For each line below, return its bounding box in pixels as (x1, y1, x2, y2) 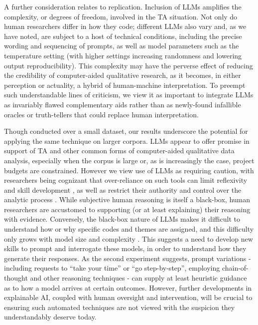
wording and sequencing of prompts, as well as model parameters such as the (4, 40, 239, 51)
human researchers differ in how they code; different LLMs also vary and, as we (4, 21, 247, 31)
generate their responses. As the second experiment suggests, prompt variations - (4, 253, 251, 263)
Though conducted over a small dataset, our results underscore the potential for (4, 126, 248, 136)
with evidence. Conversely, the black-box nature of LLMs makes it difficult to (4, 214, 240, 224)
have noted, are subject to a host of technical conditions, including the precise (4, 30, 242, 41)
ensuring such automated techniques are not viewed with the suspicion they (4, 302, 235, 312)
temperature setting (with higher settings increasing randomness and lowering (4, 50, 242, 60)
